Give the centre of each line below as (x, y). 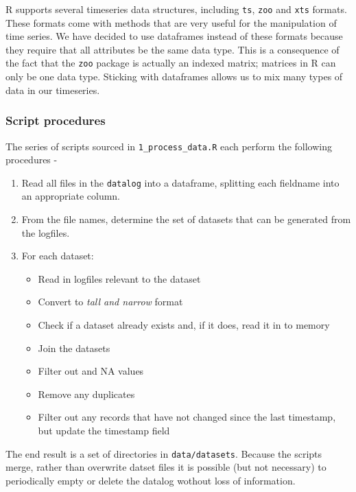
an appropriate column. (71, 196)
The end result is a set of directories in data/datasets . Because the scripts (164, 453)
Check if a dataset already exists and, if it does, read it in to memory (184, 324)
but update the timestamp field (104, 430)
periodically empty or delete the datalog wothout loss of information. (151, 480)
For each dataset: (58, 256)
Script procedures (56, 120)
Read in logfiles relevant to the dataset (119, 278)
